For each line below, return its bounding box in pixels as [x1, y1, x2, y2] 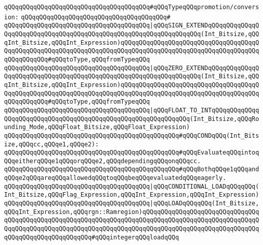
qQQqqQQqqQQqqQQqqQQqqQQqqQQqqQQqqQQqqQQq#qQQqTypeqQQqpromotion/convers [4, 4, 259, 11]
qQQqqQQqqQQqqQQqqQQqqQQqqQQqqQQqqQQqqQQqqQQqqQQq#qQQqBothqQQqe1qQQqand [4, 166, 259, 173]
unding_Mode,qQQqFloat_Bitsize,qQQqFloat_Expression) [4, 124, 190, 131]
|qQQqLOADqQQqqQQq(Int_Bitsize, [150, 200, 259, 207]
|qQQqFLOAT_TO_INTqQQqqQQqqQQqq [150, 106, 259, 114]
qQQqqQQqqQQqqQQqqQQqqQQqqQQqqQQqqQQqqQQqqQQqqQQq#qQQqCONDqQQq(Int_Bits [4, 132, 259, 139]
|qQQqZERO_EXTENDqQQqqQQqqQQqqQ [150, 64, 259, 72]
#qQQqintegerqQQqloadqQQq [91, 233, 179, 241]
